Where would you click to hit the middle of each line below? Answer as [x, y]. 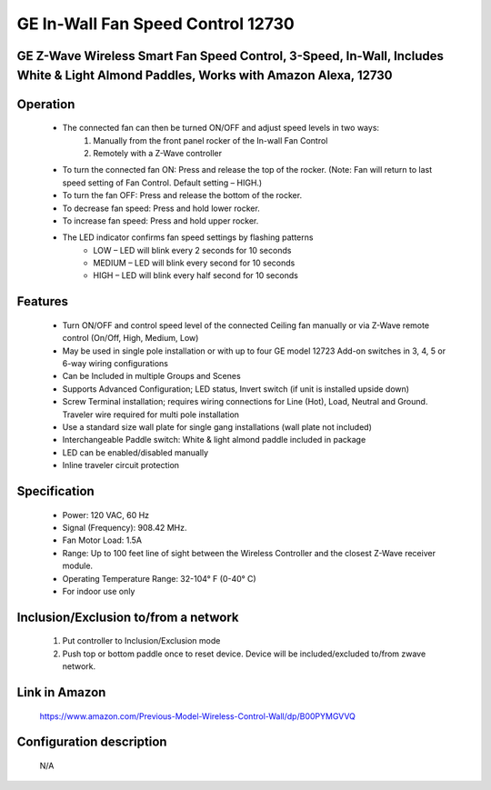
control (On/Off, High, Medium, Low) [130, 338]
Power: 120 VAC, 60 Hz [106, 515]
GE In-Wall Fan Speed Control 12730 [155, 24]
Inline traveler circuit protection [121, 465]
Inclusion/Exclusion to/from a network [128, 617]
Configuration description [92, 742]
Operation [46, 104]
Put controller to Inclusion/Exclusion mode [141, 641]
